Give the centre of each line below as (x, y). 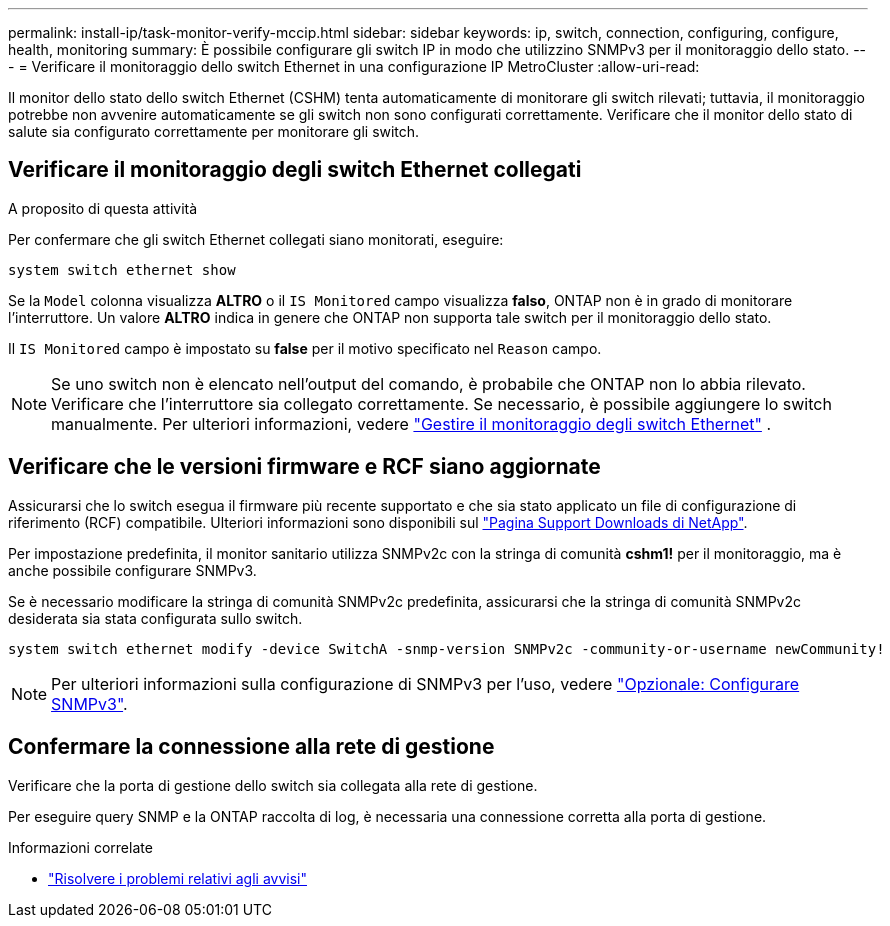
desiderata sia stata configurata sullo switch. (155, 618)
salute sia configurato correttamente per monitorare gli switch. (214, 131)
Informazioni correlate (80, 847)
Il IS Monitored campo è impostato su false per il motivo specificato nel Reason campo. (305, 348)
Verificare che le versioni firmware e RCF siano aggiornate (304, 467)
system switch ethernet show (122, 269)
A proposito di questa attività (103, 208)
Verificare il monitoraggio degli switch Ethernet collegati (295, 170)
